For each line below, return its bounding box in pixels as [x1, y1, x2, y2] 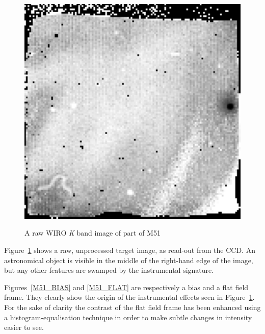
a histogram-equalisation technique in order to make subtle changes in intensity [4, 312, 252, 322]
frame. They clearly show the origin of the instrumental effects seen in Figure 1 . [4, 292, 255, 302]
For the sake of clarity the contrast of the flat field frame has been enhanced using [4, 301, 261, 312]
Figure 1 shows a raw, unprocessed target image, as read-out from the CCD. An [4, 245, 255, 255]
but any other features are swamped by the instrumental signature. [4, 265, 214, 275]
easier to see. [4, 322, 44, 332]
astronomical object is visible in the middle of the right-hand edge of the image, [4, 254, 253, 265]
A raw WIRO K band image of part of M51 [24, 227, 161, 238]
